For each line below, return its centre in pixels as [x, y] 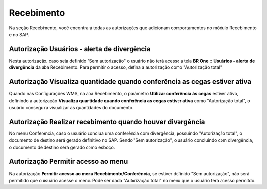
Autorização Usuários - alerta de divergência [80, 49]
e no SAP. [19, 34]
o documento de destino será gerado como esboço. [62, 147]
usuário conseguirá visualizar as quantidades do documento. [71, 107]
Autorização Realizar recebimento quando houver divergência [107, 122]
